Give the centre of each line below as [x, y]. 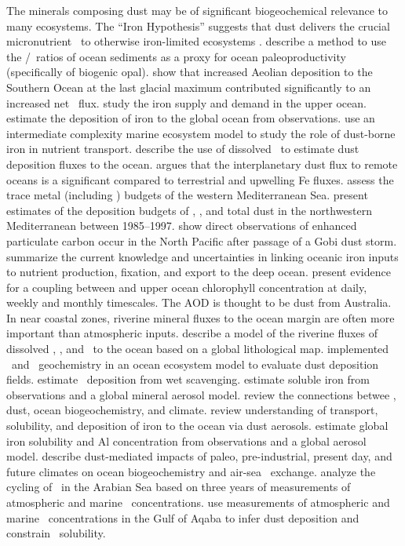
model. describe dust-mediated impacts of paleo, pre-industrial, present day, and [199, 456]
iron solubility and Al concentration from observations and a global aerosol [186, 440]
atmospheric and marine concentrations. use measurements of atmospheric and [198, 502]
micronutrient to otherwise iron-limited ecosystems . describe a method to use [197, 41]
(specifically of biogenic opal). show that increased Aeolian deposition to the [190, 72]
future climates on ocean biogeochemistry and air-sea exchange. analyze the [191, 471]
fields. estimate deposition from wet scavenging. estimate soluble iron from [188, 379]
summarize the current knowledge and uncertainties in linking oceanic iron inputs [202, 256]
